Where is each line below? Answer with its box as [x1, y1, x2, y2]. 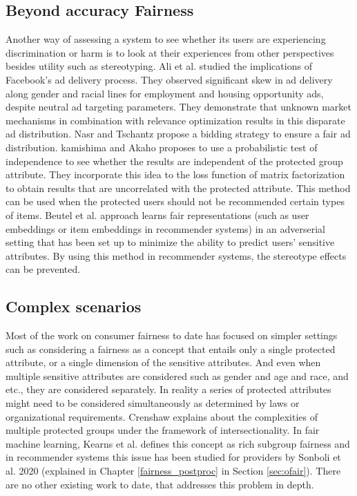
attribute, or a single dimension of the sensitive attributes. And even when [6, 355, 321, 370]
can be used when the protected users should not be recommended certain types [6, 194, 345, 209]
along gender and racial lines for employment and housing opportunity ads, [6, 86, 324, 100]
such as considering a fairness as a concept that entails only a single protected [6, 341, 336, 356]
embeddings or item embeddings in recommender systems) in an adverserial [6, 221, 326, 236]
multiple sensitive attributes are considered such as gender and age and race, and [6, 368, 349, 383]
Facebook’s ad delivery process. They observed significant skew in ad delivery [6, 72, 333, 86]
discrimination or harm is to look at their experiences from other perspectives [6, 45, 334, 59]
